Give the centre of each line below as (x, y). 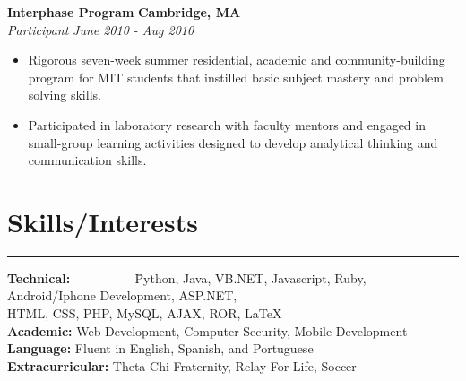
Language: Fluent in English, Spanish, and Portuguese (160, 348)
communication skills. (87, 160)
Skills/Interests (103, 221)
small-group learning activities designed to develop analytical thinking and (233, 142)
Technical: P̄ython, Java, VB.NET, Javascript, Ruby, (187, 277)
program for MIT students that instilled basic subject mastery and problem (236, 77)
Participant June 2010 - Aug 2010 (101, 29)
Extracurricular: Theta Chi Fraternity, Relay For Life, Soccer (182, 365)
